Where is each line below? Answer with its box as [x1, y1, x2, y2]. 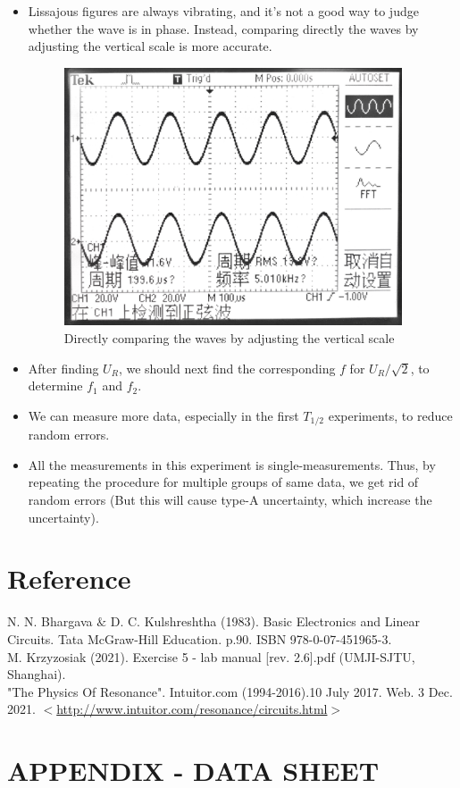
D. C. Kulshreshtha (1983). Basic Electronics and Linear [110, 612, 420, 631]
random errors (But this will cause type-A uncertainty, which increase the [28, 490, 432, 508]
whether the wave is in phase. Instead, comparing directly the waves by [28, 19, 419, 38]
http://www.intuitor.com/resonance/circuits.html [56, 700, 328, 718]
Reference [7, 560, 131, 597]
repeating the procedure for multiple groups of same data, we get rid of [28, 473, 419, 491]
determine [28, 376, 83, 395]
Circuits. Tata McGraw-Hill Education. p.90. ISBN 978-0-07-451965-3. [7, 629, 392, 648]
